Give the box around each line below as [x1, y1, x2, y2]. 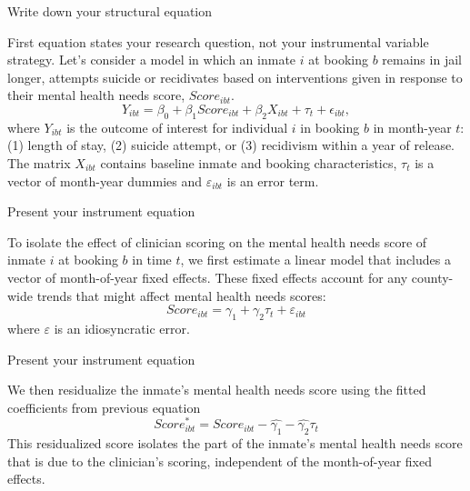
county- [411, 267, 454, 286]
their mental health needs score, [7, 85, 185, 105]
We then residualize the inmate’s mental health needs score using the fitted [7, 380, 426, 399]
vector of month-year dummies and [7, 171, 203, 190]
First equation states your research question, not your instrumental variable [7, 32, 429, 51]
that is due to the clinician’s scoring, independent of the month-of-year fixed [7, 451, 432, 470]
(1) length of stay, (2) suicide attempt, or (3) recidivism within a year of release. [7, 135, 455, 155]
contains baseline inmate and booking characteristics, [100, 153, 397, 172]
